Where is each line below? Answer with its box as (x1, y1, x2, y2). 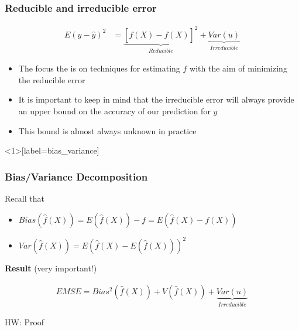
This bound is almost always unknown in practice (18, 124, 197, 137)
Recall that (5, 192, 44, 204)
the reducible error (18, 73, 85, 86)
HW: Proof (5, 316, 44, 328)
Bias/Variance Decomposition (5, 169, 148, 183)
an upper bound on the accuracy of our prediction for (18, 104, 211, 117)
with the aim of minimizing (190, 62, 287, 74)
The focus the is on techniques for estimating (18, 62, 180, 74)
